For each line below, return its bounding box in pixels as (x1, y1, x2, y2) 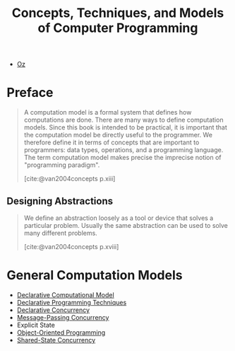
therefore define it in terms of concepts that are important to (23, 138, 200, 146)
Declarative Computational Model (16, 290, 114, 299)
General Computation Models (6, 267, 183, 284)
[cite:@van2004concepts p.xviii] (23, 242, 119, 251)
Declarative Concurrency (16, 306, 90, 314)
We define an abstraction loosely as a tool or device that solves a (23, 214, 214, 222)
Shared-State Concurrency (16, 335, 96, 344)
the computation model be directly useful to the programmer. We (23, 131, 213, 139)
